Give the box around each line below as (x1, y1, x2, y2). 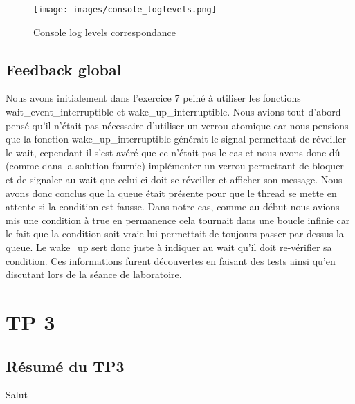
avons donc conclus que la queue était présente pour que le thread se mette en (6, 185, 337, 200)
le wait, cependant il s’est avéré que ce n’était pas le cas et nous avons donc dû (6, 145, 340, 159)
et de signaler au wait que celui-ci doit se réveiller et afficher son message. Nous (6, 172, 343, 187)
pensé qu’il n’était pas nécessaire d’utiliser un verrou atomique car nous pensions (6, 118, 349, 132)
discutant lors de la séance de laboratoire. (6, 267, 182, 282)
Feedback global (6, 58, 122, 80)
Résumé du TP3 (6, 355, 125, 376)
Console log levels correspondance (33, 24, 176, 39)
